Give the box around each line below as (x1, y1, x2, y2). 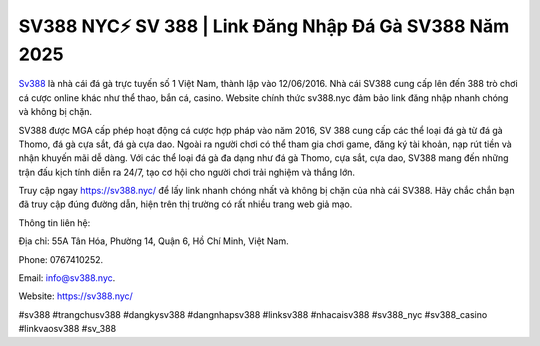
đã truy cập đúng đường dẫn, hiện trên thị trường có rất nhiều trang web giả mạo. (18, 198, 353, 210)
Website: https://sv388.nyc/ (18, 290, 134, 302)
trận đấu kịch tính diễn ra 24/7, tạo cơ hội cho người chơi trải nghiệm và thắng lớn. (18, 166, 355, 178)
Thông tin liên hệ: (18, 216, 91, 229)
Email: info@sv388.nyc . (18, 272, 116, 284)
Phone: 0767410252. (18, 253, 104, 265)
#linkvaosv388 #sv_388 (18, 323, 117, 335)
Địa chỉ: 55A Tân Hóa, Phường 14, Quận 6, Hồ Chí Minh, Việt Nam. (18, 235, 289, 247)
